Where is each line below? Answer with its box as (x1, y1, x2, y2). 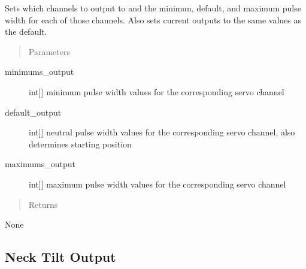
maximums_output (5, 158, 75, 170)
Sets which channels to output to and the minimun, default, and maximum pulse (5, 2, 301, 14)
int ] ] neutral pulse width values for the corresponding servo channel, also (29, 126, 295, 138)
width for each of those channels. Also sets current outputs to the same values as (5, 13, 302, 26)
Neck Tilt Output (5, 247, 116, 266)
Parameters (28, 45, 70, 58)
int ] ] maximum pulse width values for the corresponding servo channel (29, 177, 286, 190)
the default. (5, 25, 47, 38)
